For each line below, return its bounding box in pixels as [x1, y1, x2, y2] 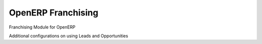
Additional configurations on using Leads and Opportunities [9, 33, 129, 39]
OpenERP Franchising [9, 7, 98, 18]
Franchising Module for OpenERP [9, 24, 76, 30]
